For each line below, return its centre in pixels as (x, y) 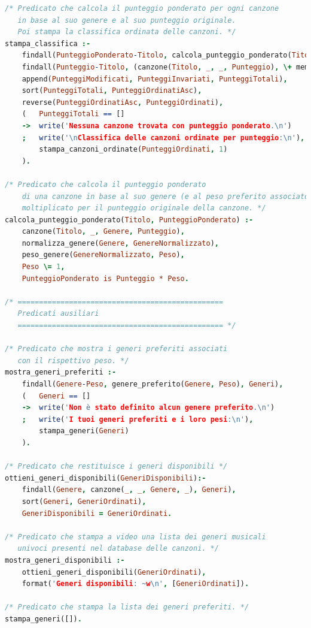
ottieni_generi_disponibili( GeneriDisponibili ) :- (106, 478)
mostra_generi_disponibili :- (65, 560)
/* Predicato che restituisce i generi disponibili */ (116, 467)
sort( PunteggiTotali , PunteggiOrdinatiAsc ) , (112, 91)
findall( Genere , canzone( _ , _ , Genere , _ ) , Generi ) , (129, 490)
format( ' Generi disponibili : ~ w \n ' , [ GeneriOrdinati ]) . (135, 584)
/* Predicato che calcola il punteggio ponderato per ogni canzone (142, 8)
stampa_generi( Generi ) (84, 431)
